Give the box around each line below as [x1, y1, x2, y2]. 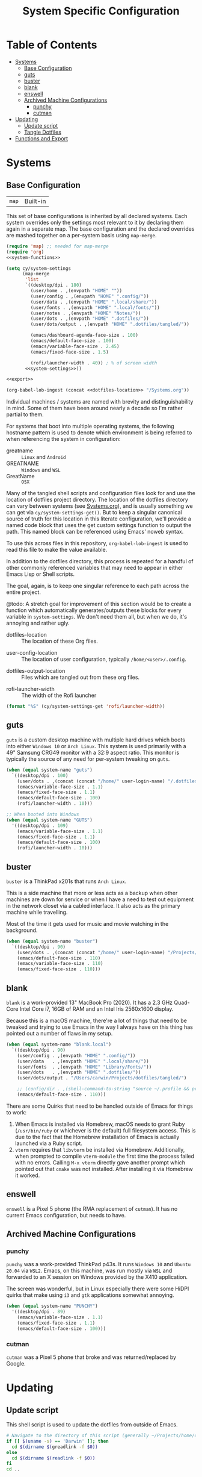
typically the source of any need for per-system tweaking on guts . [6, 755, 170, 763]
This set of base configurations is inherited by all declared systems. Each [6, 212, 188, 219]
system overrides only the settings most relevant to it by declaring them [6, 219, 185, 226]
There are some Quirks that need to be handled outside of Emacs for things [6, 1102, 194, 1110]
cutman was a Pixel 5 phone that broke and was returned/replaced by [6, 1354, 176, 1361]
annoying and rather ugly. [6, 619, 70, 627]
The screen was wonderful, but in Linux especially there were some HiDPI [6, 1285, 189, 1293]
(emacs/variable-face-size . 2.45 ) [30, 343, 120, 349]
